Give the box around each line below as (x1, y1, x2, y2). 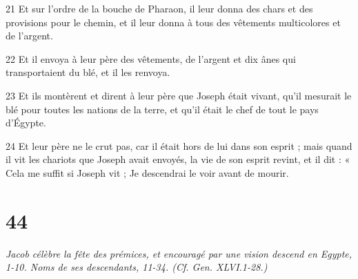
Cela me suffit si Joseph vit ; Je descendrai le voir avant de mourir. (6, 165, 289, 180)
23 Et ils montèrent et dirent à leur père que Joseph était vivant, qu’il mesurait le (6, 88, 352, 102)
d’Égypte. (6, 115, 46, 130)
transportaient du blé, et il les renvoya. (6, 65, 170, 79)
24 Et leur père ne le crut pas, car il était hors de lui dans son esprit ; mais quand (6, 138, 352, 153)
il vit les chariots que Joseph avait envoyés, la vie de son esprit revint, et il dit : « (6, 152, 350, 166)
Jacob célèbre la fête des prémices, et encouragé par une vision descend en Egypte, (6, 246, 352, 260)
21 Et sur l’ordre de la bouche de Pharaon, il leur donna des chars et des (6, 1, 313, 15)
